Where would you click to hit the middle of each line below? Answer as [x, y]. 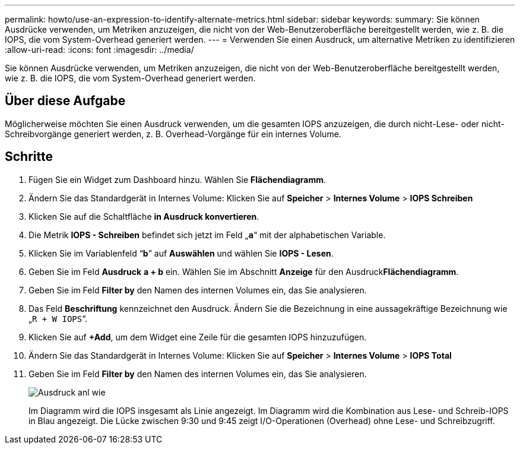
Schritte [29, 157]
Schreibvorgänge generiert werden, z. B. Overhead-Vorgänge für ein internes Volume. [173, 134]
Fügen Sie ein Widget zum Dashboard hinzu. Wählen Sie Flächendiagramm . [177, 179]
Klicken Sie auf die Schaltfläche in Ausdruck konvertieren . [144, 216]
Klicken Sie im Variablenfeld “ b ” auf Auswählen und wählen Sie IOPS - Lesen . [181, 253]
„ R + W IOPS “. [58, 318]
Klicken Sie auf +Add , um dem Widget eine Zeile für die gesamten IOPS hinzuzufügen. [198, 337]
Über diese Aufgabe [65, 101]
